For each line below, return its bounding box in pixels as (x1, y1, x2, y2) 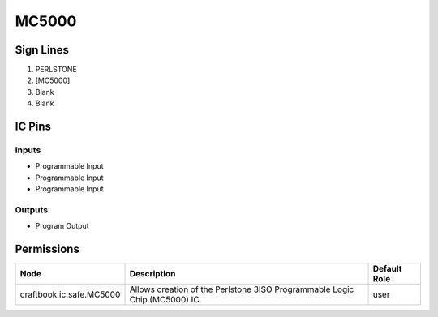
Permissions (15, 242, 80, 256)
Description (129, 268, 176, 280)
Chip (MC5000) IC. (129, 294, 202, 306)
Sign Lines (15, 43, 69, 57)
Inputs (15, 144, 41, 156)
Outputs (15, 203, 49, 215)
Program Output (35, 221, 89, 231)
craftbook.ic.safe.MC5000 (19, 289, 121, 300)
